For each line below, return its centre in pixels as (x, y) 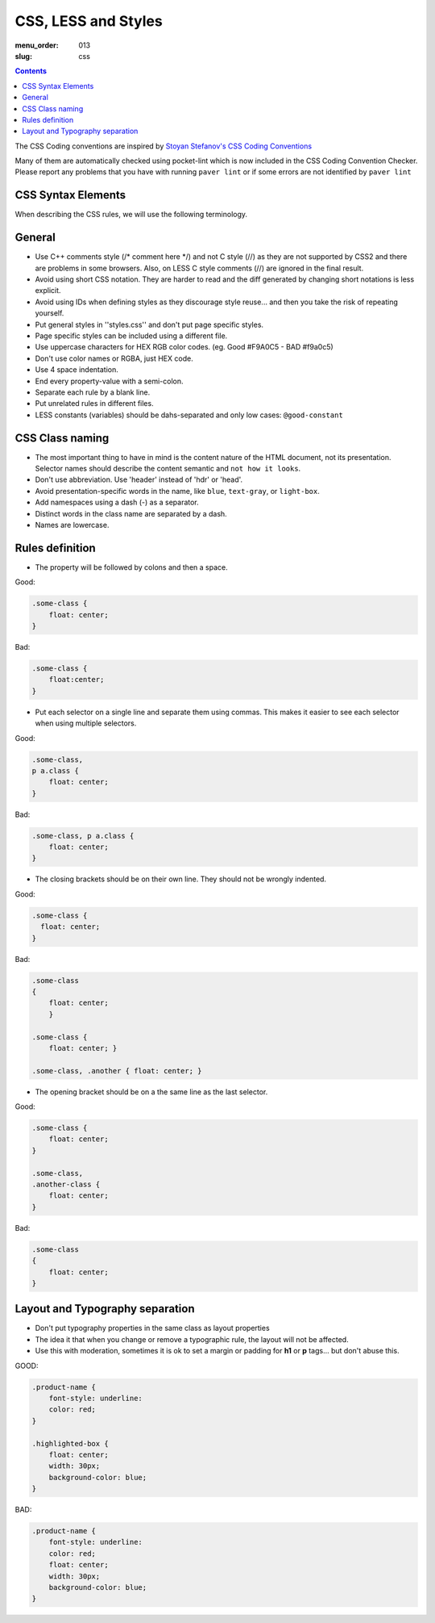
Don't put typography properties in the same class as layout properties (152, 1328)
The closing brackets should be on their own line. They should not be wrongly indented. (180, 879)
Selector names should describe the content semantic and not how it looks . (168, 469)
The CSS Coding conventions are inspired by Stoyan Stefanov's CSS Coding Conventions (164, 146)
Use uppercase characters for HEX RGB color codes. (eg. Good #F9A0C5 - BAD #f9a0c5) (184, 347)
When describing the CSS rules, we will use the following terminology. (131, 215)
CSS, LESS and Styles (89, 21)
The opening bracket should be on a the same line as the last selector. (151, 1092)
